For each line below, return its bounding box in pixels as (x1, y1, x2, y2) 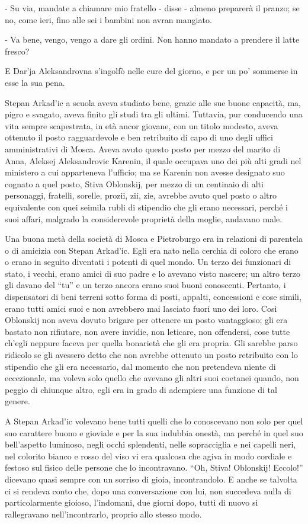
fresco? (5, 44, 30, 57)
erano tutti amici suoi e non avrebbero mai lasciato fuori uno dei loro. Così (5, 302, 277, 314)
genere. (5, 395, 30, 407)
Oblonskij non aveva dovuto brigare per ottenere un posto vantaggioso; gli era (5, 314, 288, 326)
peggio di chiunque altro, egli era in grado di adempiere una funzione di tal (5, 383, 277, 395)
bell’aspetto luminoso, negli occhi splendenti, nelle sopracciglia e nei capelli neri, (5, 438, 296, 450)
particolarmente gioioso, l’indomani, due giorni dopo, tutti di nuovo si (5, 496, 258, 509)
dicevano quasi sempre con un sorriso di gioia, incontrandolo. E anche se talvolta (5, 472, 297, 485)
